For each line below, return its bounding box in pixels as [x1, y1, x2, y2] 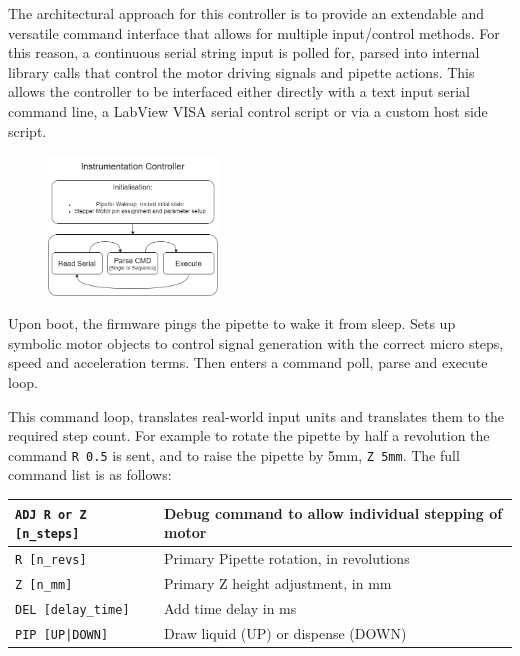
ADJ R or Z [15, 507, 87, 522]
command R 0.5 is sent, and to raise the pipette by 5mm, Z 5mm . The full [8, 444, 460, 465]
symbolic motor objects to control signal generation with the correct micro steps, [8, 332, 504, 353]
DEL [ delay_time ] [15, 602, 130, 617]
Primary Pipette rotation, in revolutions [164, 548, 410, 569]
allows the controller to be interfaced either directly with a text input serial [8, 81, 470, 102]
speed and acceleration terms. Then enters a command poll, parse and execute [8, 352, 488, 373]
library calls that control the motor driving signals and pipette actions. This [8, 61, 475, 82]
